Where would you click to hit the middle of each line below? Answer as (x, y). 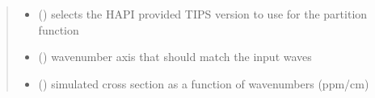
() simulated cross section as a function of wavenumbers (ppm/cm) (204, 83)
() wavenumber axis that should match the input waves (175, 57)
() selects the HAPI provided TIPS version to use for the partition (203, 14)
